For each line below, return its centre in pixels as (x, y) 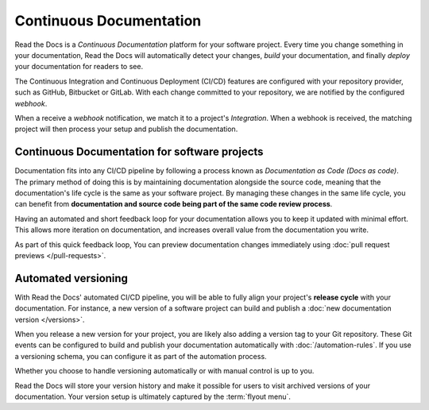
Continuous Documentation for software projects (139, 152)
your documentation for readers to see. (79, 67)
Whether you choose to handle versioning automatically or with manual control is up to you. (164, 371)
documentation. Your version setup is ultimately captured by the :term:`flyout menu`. (153, 396)
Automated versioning (71, 278)
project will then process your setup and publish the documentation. (126, 129)
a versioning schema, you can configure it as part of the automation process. (141, 356)
